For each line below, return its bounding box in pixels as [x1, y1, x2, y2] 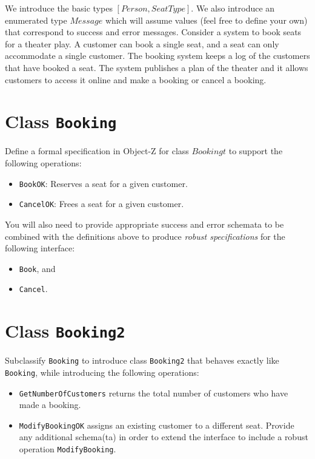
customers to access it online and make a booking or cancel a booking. [5, 73, 267, 86]
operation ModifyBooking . [19, 443, 116, 455]
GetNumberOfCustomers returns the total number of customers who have [19, 386, 288, 399]
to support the [228, 144, 283, 157]
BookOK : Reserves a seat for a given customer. [19, 177, 188, 189]
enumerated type [5, 13, 67, 26]
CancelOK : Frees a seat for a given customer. [19, 197, 184, 210]
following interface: [5, 242, 75, 254]
